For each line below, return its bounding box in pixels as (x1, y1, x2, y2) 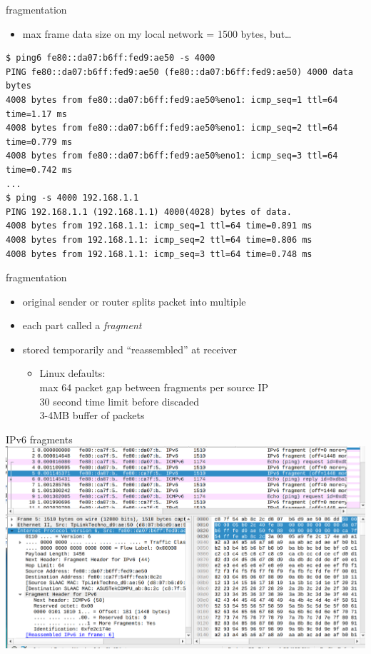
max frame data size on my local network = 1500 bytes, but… (22, 26, 292, 41)
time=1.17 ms (6, 109, 67, 119)
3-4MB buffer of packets (39, 408, 145, 423)
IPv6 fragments (6, 431, 73, 446)
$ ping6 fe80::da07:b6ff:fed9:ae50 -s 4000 (6, 53, 215, 64)
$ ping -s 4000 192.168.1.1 (6, 193, 139, 203)
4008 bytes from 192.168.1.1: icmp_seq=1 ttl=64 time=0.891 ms (6, 221, 312, 231)
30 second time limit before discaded (39, 393, 199, 408)
